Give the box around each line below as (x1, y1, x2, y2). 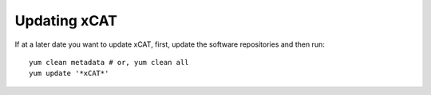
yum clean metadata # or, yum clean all (29, 58, 189, 66)
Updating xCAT (14, 12, 117, 29)
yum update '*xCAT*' (29, 69, 109, 78)
